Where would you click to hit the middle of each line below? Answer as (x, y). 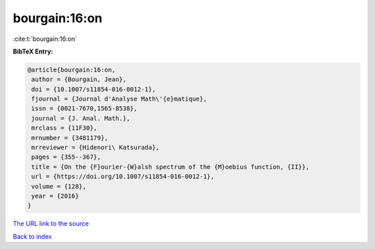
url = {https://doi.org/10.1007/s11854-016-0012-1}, (123, 177)
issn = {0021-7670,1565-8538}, (85, 109)
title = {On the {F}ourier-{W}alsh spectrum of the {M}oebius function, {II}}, (170, 167)
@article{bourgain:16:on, (72, 70)
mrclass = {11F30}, (64, 128)
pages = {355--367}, (66, 157)
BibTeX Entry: (33, 51)
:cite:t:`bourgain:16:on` (45, 39)
